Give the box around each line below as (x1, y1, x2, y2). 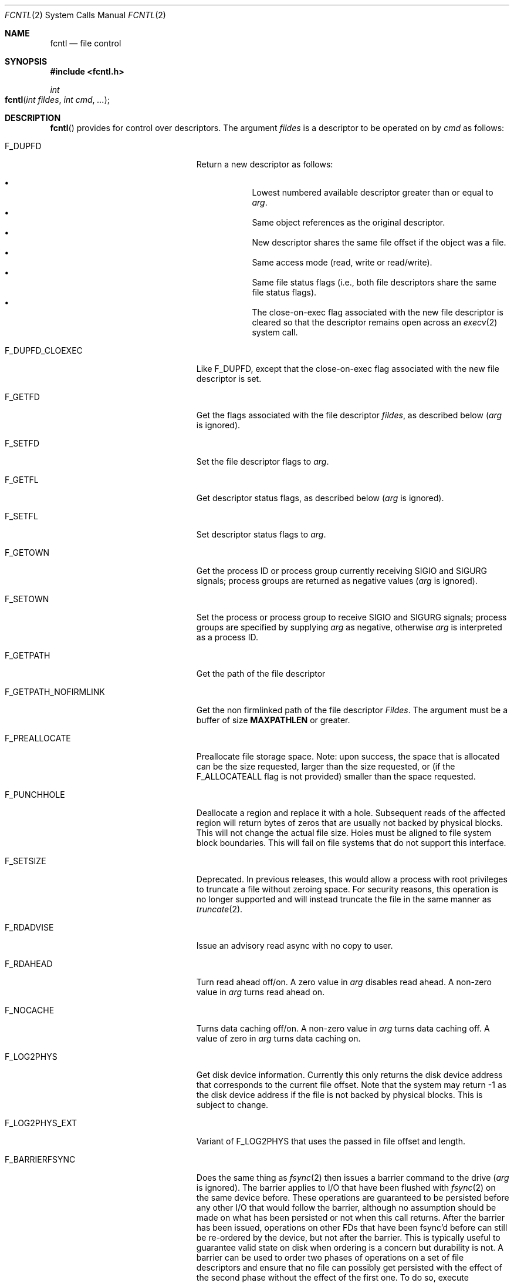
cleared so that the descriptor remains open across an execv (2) (252, 317, 498, 327)
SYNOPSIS (5, 56, 48, 66)
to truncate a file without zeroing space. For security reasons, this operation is (196, 884, 499, 894)
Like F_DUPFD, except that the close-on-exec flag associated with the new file (196, 364, 499, 374)
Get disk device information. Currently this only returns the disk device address (196, 1070, 503, 1080)
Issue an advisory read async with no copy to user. (196, 941, 393, 951)
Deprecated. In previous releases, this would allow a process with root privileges (196, 874, 508, 884)
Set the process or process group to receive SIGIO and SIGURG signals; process (196, 612, 507, 622)
